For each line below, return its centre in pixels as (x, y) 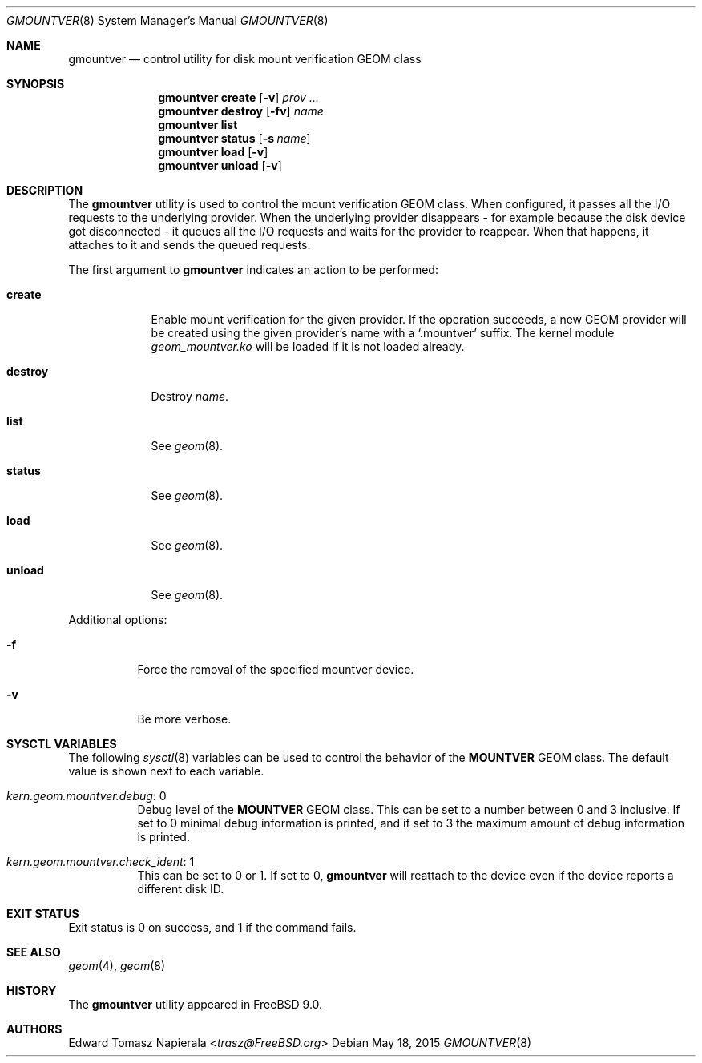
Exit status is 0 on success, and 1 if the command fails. (212, 927)
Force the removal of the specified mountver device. (276, 669)
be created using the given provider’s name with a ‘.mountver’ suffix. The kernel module (383, 333)
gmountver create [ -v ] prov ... (238, 97)
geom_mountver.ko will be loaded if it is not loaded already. (308, 346)
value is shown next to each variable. (166, 771)
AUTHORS (34, 1029)
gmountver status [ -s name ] (234, 138)
